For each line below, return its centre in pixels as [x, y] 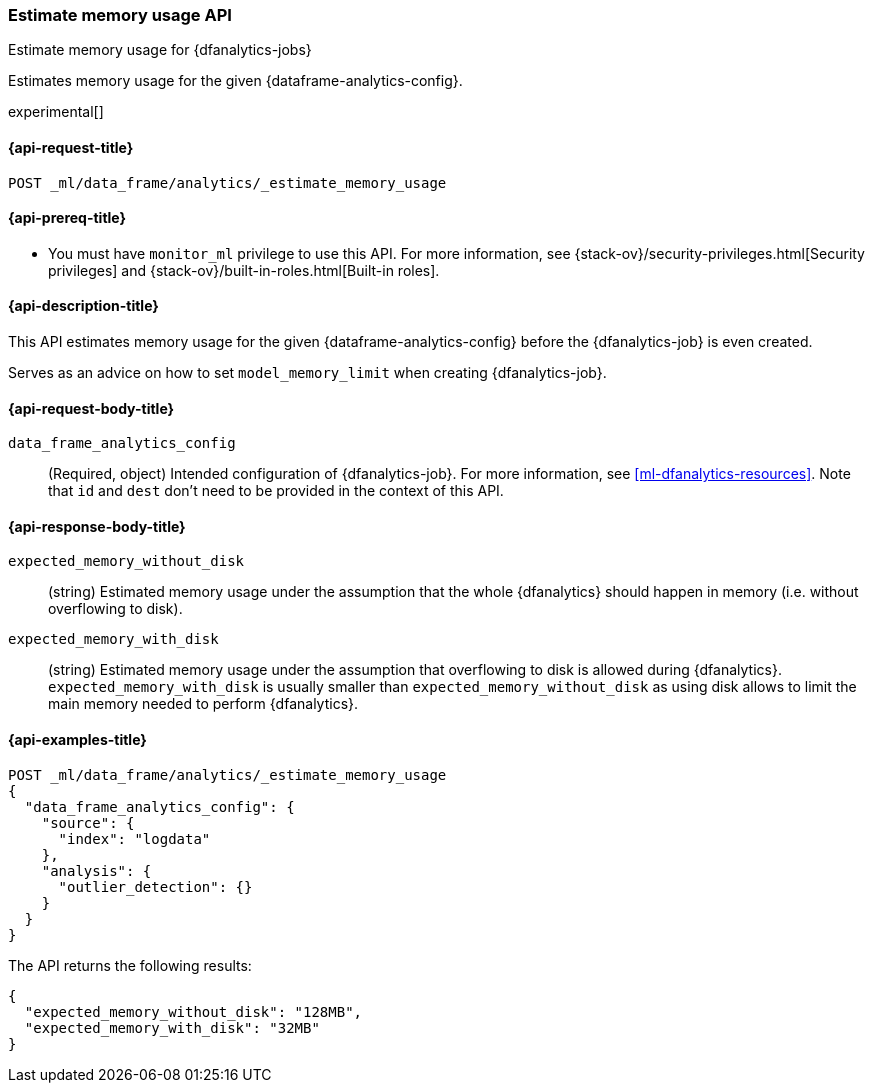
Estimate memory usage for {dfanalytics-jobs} [160, 50]
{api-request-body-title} [91, 408]
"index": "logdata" [134, 838]
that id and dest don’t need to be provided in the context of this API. [276, 491]
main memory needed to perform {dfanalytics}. [203, 704]
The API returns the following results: [130, 965]
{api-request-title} [71, 147]
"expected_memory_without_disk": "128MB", [193, 1011]
